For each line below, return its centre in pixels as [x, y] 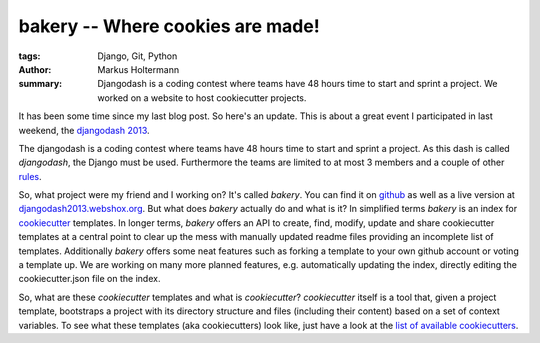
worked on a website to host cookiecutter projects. [202, 97]
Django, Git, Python [137, 56]
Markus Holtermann [138, 69]
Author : [35, 69]
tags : [29, 56]
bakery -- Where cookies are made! [169, 26]
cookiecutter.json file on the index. [89, 279]
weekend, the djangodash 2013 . [84, 130]
